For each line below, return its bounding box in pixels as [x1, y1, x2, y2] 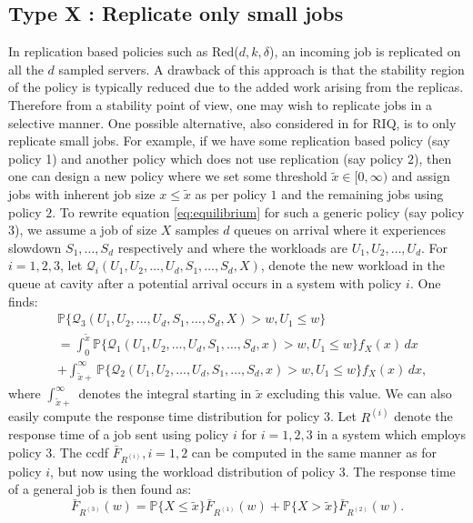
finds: [8, 291, 38, 310]
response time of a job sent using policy [8, 425, 229, 444]
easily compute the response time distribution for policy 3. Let [8, 407, 357, 426]
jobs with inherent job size [8, 184, 156, 203]
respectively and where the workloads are [117, 237, 347, 256]
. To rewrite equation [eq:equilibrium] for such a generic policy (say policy [52, 202, 465, 221]
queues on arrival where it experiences [234, 220, 447, 239]
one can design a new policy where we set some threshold [8, 166, 327, 186]
